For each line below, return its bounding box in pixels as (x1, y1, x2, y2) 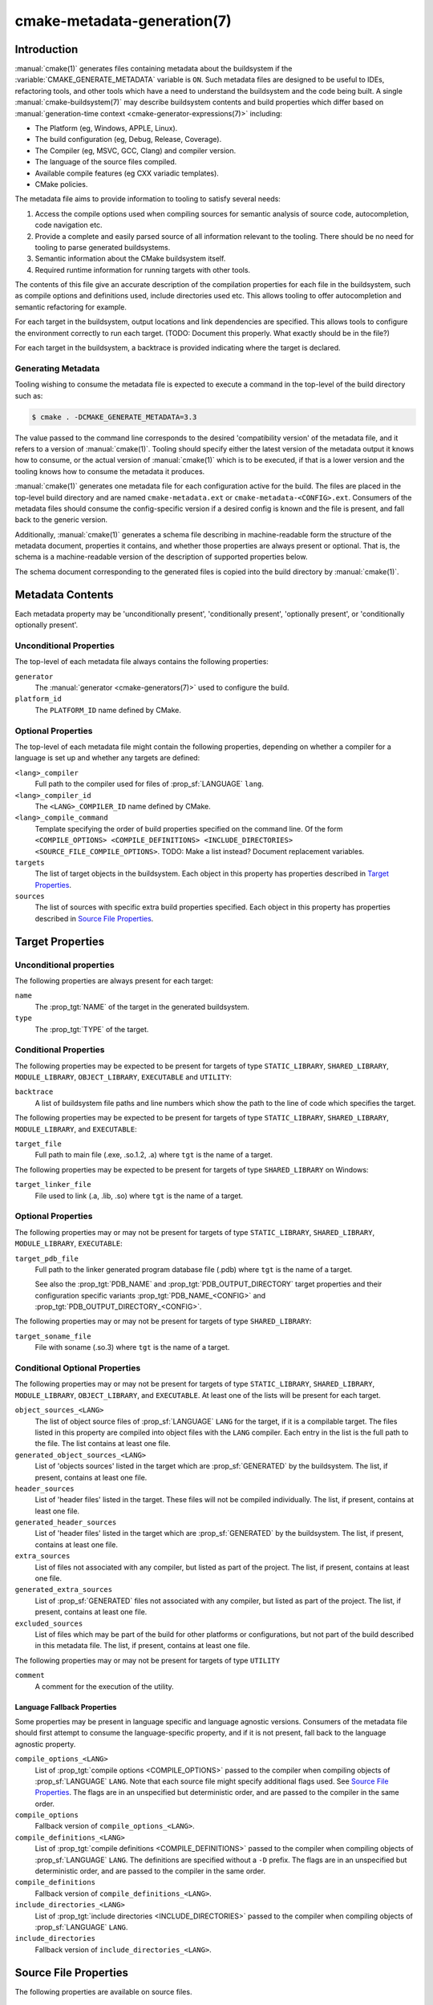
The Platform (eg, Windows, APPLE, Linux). (34, 124, 178, 133)
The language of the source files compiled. (34, 157, 177, 167)
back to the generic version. (14, 515, 108, 525)
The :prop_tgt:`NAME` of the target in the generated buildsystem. (34, 1002, 250, 1011)
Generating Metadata (14, 363, 100, 374)
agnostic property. (14, 1739, 76, 1748)
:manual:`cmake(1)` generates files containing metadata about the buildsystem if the (14, 64, 293, 74)
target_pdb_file (14, 1254, 79, 1263)
